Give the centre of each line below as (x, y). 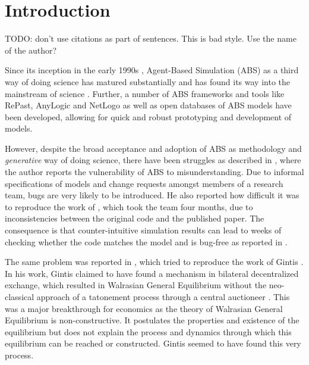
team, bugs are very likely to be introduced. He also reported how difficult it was (152, 195)
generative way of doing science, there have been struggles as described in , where (153, 160)
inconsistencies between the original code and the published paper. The (135, 218)
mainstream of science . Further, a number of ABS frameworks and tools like (145, 93)
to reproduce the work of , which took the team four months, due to (129, 206)
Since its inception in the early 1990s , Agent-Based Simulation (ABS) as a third (152, 70)
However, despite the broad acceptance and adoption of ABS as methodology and (153, 148)
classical (20, 297)
